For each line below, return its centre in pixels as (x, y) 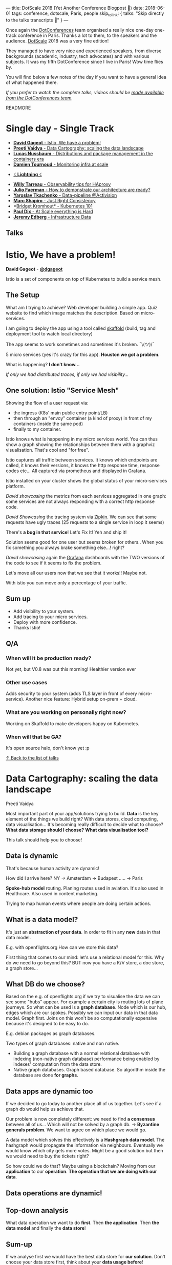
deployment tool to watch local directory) (49, 333)
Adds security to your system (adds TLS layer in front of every (71, 693)
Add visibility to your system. (44, 611)
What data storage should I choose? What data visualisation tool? (77, 830)
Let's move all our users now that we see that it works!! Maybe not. (77, 573)
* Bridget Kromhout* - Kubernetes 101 (53, 206)
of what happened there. (32, 82)
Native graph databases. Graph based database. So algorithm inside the (89, 1070)
